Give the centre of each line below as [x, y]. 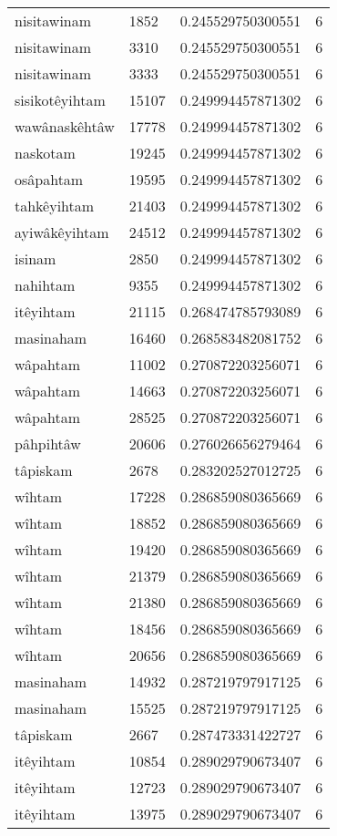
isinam [36, 258]
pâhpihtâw [48, 444]
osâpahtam [49, 179]
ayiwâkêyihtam [62, 232]
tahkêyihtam [55, 206]
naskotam [45, 153]
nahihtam [45, 285]
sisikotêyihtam [60, 100]
